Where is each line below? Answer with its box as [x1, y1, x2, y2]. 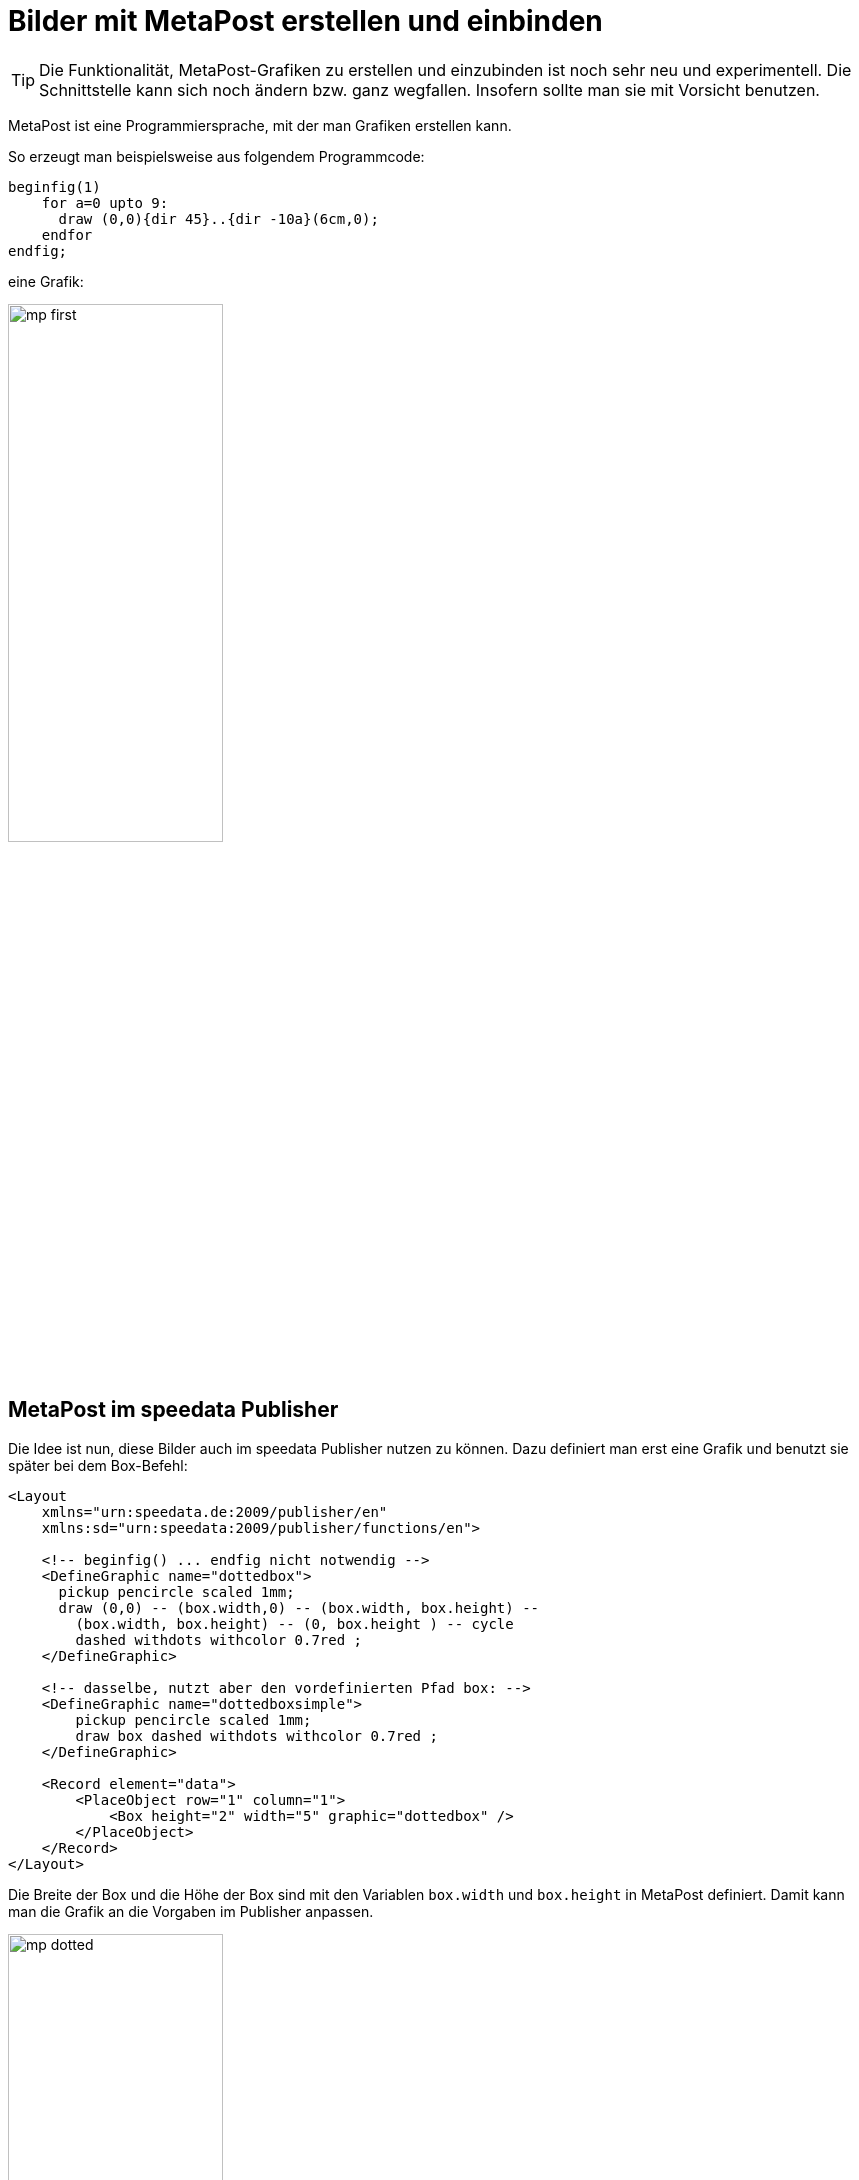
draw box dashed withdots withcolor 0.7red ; [75, 1727, 438, 1744]
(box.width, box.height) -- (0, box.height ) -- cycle [75, 1615, 514, 1632]
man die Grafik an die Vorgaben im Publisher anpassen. [8, 1902, 374, 1920]
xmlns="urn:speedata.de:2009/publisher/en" [41, 1503, 388, 1520]
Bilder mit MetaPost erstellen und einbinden [8, 4, 603, 38]
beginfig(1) [8, 178, 101, 195]
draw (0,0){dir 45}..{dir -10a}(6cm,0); [58, 210, 379, 227]
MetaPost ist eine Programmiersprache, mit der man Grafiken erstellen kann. [8, 116, 512, 134]
